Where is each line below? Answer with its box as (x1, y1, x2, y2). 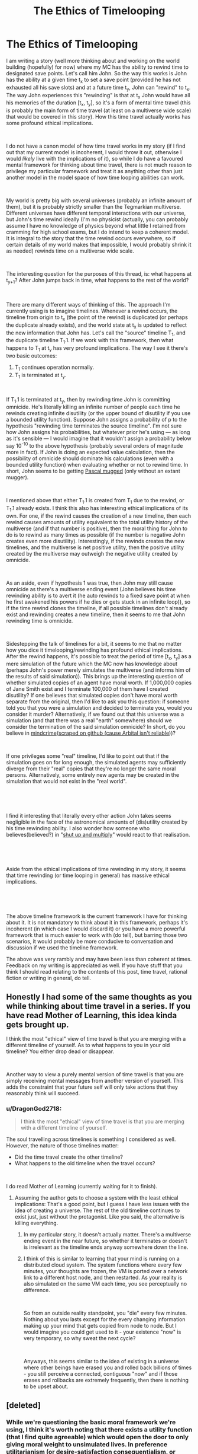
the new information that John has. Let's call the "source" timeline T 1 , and (6, 329, 186, 337)
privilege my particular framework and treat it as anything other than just (6, 168, 183, 175)
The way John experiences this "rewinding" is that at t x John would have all (6, 91, 190, 100)
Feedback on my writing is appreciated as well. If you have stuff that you (6, 962, 183, 969)
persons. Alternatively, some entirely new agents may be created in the (6, 771, 179, 779)
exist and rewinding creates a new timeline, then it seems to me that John (6, 611, 186, 618)
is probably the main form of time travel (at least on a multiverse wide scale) (6, 107, 191, 114)
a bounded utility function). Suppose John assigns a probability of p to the (6, 416, 187, 423)
